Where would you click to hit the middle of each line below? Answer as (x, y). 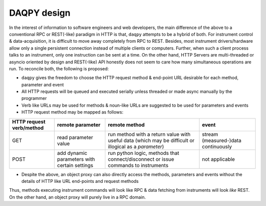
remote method (126, 124)
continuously (217, 147)
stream (210, 134)
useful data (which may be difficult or (151, 140)
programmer (34, 98)
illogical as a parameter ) (136, 147)
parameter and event (43, 85)
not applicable (218, 159)
